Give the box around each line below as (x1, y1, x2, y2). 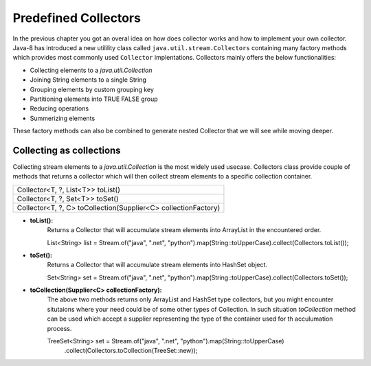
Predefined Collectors (12, 10, 141, 25)
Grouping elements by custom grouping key (30, 85, 155, 93)
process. (47, 324, 72, 332)
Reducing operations (30, 104, 89, 113)
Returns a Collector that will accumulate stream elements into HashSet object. (47, 261, 268, 269)
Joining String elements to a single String (30, 76, 147, 84)
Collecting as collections (12, 144, 121, 156)
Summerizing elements (30, 114, 95, 122)
